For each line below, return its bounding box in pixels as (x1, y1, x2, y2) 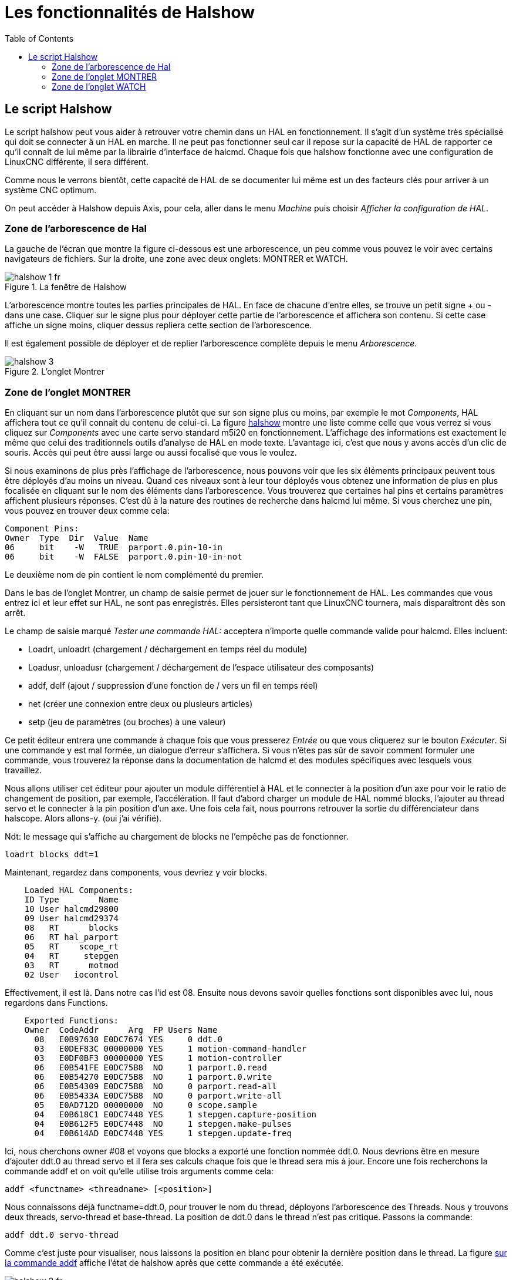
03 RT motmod (24, 961, 119, 971)
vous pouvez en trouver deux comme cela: (5, 506, 170, 516)
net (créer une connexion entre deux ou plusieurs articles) (28, 699, 253, 709)
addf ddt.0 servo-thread (5, 1230, 119, 1240)
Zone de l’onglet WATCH (52, 81, 146, 92)
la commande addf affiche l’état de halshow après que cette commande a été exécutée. (5, 1258, 344, 1268)
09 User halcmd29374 (24, 914, 119, 924)
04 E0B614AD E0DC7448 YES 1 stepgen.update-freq (34, 1129, 292, 1138)
